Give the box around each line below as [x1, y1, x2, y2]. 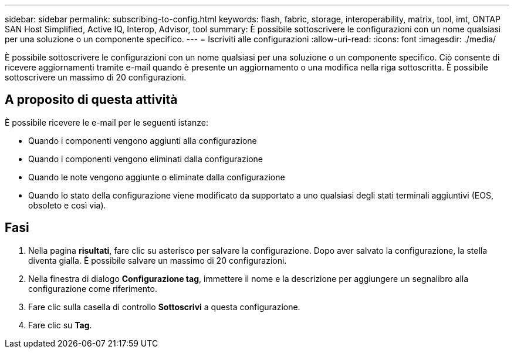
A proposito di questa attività [5, 92, 178, 107]
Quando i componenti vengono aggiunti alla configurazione [28, 135, 257, 146]
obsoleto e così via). [28, 200, 106, 210]
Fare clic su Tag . [28, 320, 92, 330]
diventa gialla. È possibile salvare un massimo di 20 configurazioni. [28, 255, 287, 265]
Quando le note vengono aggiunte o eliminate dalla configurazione [28, 172, 285, 182]
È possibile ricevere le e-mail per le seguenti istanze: [5, 117, 208, 127]
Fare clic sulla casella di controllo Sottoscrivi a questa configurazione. [28, 301, 300, 312]
